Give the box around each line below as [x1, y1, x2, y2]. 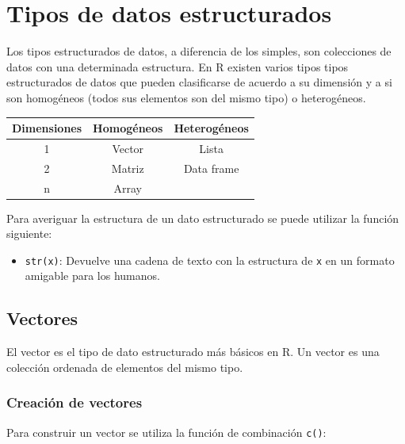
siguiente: [6, 225, 52, 242]
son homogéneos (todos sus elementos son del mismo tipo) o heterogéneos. [6, 89, 366, 105]
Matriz [111, 159, 144, 176]
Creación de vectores [6, 392, 143, 412]
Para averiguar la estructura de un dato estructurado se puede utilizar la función [6, 209, 399, 226]
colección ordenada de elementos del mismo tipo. [6, 358, 243, 375]
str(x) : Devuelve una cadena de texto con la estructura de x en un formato [25, 251, 395, 268]
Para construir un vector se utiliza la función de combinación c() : [6, 423, 327, 440]
